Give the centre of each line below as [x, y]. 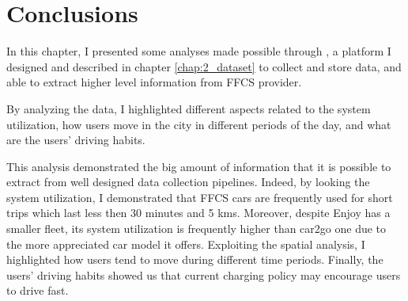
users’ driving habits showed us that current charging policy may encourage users [204, 274]
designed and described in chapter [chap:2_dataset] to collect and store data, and [204, 66]
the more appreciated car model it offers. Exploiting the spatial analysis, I [186, 244]
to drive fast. [38, 290]
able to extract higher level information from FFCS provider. [154, 82]
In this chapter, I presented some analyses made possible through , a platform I [199, 51]
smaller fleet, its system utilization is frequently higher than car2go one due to [196, 229]
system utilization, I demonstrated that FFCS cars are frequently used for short [200, 197]
